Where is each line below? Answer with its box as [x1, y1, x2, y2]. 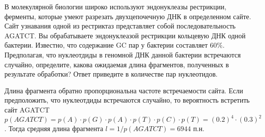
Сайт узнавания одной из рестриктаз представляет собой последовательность [4, 21, 236, 31]
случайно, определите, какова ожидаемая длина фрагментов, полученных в [4, 59, 229, 69]
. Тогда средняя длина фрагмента [4, 123, 103, 134]
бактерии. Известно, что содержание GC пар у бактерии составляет [4, 40, 208, 50]
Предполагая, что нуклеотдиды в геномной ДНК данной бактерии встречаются [4, 49, 241, 59]
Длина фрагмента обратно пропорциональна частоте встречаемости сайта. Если [4, 85, 243, 95]
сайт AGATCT [4, 104, 50, 114]
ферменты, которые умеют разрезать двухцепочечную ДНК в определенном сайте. [4, 11, 251, 21]
